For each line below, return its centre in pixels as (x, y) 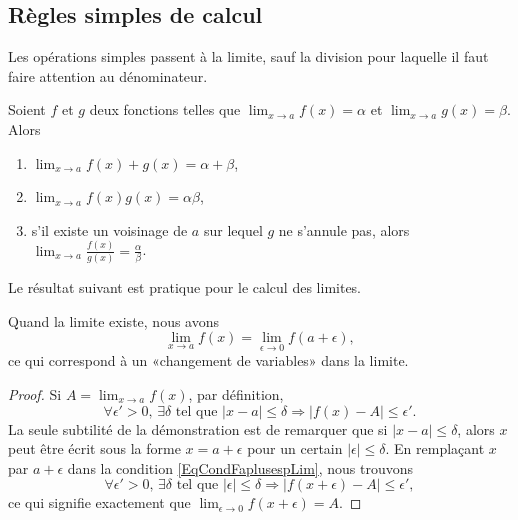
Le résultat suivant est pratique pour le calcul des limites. (185, 286)
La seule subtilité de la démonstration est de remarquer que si (198, 428)
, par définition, (236, 393)
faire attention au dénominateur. (108, 75)
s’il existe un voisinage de (109, 229)
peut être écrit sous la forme (94, 448)
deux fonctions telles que (165, 109)
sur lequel (233, 229)
